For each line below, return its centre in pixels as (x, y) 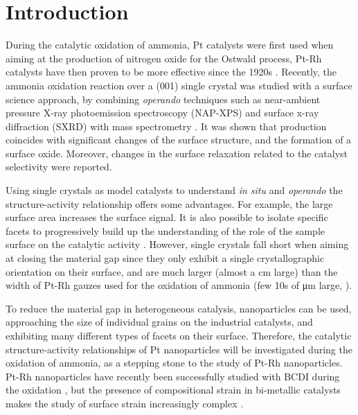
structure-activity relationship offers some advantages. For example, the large (169, 203)
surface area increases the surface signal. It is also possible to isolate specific (167, 217)
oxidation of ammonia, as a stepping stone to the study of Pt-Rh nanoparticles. (174, 363)
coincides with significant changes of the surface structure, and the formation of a (179, 140)
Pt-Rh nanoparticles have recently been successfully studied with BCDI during (173, 376)
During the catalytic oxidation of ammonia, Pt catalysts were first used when (170, 45)
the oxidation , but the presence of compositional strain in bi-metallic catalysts (173, 390)
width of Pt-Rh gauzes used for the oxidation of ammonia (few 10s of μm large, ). (179, 285)
